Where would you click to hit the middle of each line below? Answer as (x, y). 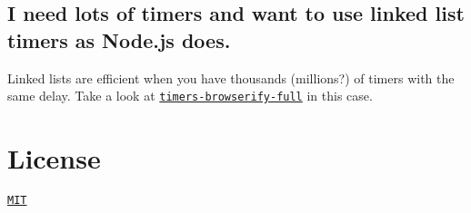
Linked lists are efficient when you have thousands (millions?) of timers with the (231, 77)
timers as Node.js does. (119, 39)
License (54, 158)
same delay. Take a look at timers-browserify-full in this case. (190, 96)
